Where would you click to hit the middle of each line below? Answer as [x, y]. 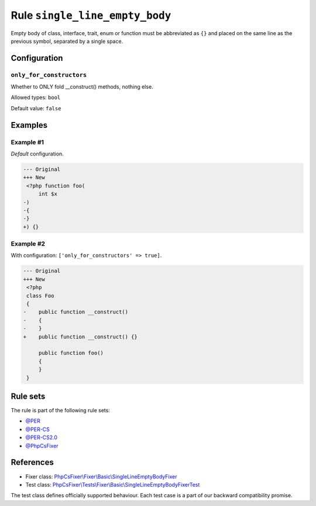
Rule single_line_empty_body [91, 15]
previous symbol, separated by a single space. [67, 41]
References [32, 462]
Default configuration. [37, 154]
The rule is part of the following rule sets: [61, 410]
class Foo [40, 296]
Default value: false [36, 108]
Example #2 [28, 244]
